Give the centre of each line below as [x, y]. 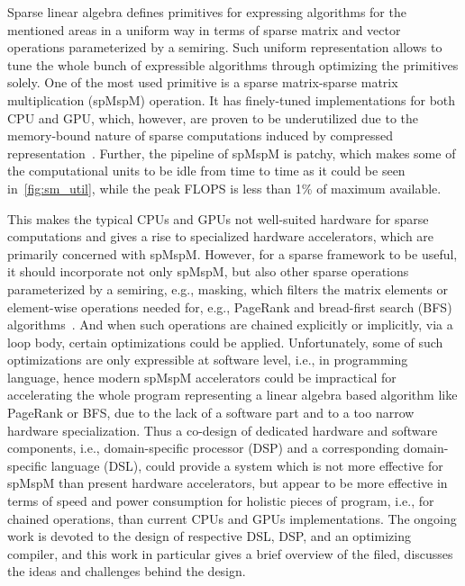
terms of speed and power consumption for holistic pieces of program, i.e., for [221, 501]
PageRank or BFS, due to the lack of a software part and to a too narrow [211, 413]
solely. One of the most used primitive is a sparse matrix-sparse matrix [203, 82]
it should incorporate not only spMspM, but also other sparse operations [208, 271]
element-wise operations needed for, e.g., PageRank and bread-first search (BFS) [230, 307]
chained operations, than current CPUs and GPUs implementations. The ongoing [232, 518]
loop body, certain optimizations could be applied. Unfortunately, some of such [225, 342]
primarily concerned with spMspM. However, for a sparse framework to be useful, [232, 253]
